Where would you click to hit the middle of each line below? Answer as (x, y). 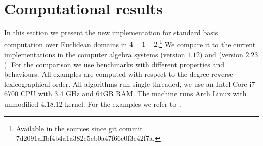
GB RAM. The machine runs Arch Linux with (175, 94)
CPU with (36, 94)
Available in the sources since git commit (79, 128)
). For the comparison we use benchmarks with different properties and (114, 64)
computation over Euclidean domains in (66, 44)
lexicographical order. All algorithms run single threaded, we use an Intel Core (126, 84)
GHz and (79, 94)
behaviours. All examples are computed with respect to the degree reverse (119, 74)
